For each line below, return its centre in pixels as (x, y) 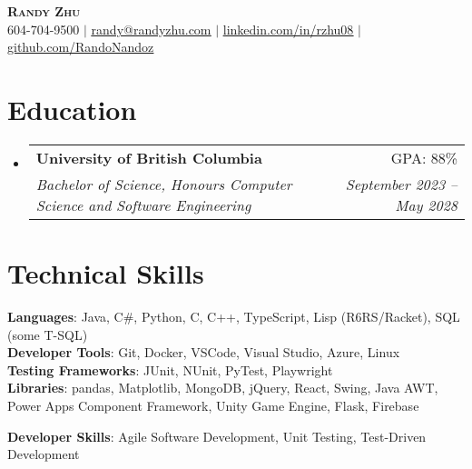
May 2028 (426, 205)
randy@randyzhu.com (151, 29)
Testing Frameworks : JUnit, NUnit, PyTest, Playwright (170, 369)
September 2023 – (401, 184)
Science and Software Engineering (143, 205)
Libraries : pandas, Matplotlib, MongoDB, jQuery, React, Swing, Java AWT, (223, 388)
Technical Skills (106, 273)
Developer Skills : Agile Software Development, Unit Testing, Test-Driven (217, 436)
